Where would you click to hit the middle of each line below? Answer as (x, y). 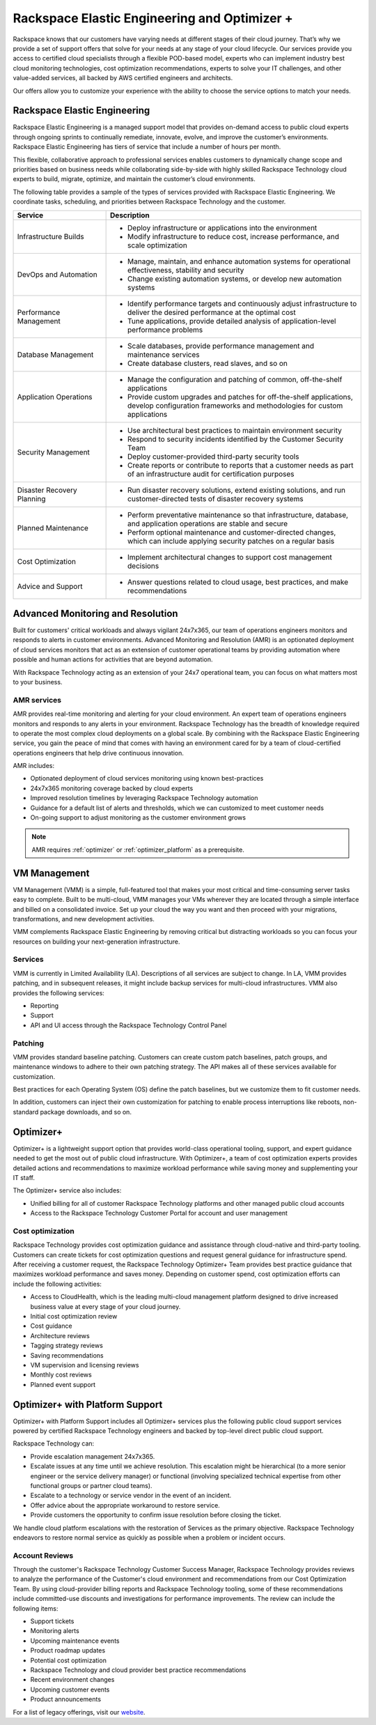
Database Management (55, 354)
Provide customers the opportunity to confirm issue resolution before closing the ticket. (156, 1515)
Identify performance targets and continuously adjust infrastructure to (242, 303)
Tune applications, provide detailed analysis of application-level (232, 321)
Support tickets (52, 1621)
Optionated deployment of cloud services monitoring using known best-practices (147, 779)
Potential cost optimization (69, 1660)
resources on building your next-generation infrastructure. (96, 942)
